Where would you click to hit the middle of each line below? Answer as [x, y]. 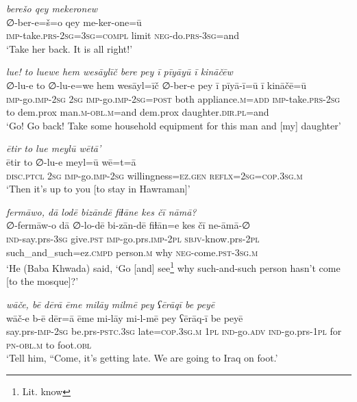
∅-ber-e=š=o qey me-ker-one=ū [74, 22]
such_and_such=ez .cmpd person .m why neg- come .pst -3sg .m [132, 252]
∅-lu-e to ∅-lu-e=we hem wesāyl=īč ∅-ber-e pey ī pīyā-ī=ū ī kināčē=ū [156, 85]
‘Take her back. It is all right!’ [70, 48]
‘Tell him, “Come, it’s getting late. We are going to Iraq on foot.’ [142, 358]
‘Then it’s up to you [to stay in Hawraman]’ [98, 189]
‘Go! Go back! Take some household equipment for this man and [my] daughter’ [174, 125]
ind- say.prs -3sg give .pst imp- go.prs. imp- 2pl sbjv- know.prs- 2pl [133, 238]
